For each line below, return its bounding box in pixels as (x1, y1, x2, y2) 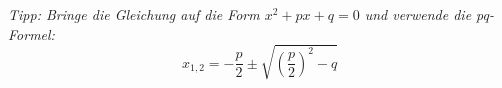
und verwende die (364, 4, 472, 24)
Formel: (8, 23, 55, 44)
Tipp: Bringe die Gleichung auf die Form (8, 4, 260, 24)
